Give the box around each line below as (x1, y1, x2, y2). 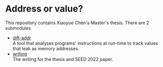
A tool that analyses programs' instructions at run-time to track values (12, 40, 158, 46)
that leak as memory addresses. (12, 45, 80, 51)
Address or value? (5, 3, 83, 15)
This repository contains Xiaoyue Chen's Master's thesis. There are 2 (5, 20, 149, 26)
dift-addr (12, 35, 31, 41)
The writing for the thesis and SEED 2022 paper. (12, 56, 114, 62)
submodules (5, 25, 31, 31)
